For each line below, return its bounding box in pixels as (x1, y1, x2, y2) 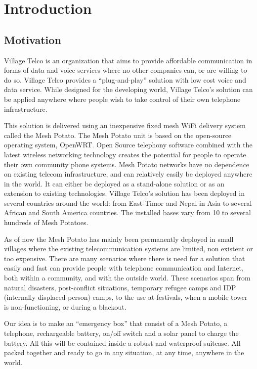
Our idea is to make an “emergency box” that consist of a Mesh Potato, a (4, 318, 228, 328)
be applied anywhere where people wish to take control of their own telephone (4, 93, 241, 104)
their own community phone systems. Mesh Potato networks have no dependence (4, 159, 250, 169)
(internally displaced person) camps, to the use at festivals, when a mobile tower (4, 292, 248, 302)
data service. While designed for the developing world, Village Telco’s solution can (4, 84, 253, 94)
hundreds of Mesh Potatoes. (4, 217, 88, 228)
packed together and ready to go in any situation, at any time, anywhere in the (4, 347, 244, 358)
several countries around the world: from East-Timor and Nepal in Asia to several (4, 197, 252, 208)
